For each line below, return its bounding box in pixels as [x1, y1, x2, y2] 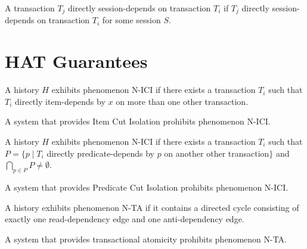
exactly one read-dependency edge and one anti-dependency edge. [5, 213, 244, 225]
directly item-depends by [15, 95, 106, 107]
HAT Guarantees [5, 49, 148, 73]
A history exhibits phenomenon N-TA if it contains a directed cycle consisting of [5, 201, 299, 213]
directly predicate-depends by [46, 147, 154, 159]
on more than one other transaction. [116, 95, 249, 107]
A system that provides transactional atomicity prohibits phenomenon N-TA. [5, 232, 287, 245]
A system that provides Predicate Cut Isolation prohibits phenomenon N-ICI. [5, 180, 289, 193]
